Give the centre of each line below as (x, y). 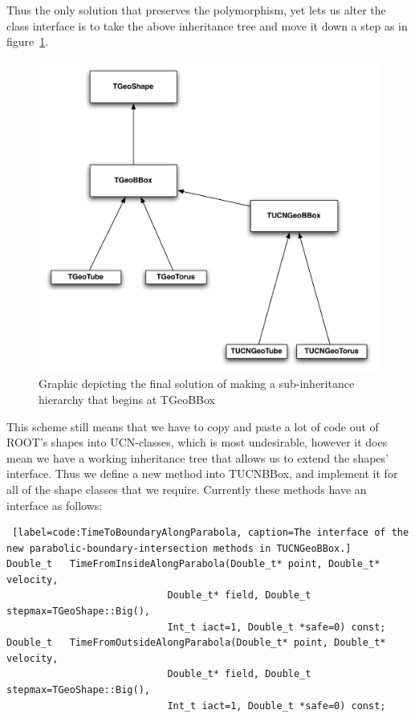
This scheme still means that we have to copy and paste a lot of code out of (193, 426)
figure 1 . (28, 41)
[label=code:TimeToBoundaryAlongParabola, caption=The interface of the (211, 533)
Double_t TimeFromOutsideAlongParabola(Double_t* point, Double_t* (196, 643)
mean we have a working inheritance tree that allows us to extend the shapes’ (197, 457)
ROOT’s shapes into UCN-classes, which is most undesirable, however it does (197, 442)
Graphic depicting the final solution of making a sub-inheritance (197, 383)
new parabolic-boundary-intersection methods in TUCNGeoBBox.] (179, 548)
